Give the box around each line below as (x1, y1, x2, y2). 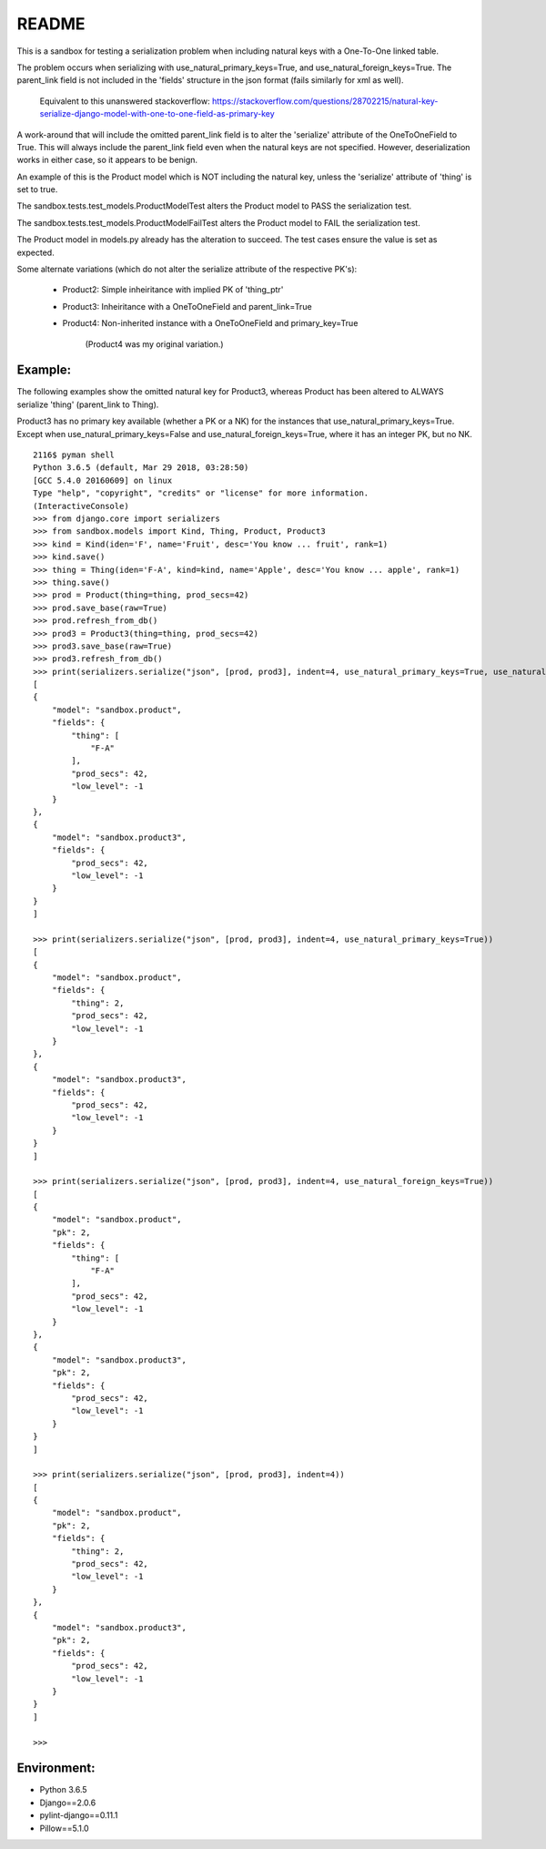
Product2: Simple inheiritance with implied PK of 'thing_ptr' (62, 284, 284, 295)
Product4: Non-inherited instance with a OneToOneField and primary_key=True (62, 318, 359, 329)
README (16, 14, 86, 34)
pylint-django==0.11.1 (39, 1810, 118, 1821)
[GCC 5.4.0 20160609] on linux (33, 475, 173, 485)
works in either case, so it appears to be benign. (16, 155, 198, 166)
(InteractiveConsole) (33, 501, 129, 511)
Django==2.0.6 (39, 1797, 96, 1808)
